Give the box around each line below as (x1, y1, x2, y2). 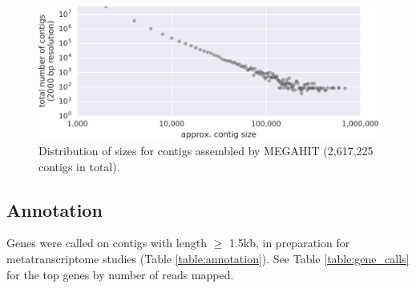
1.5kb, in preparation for (228, 234, 350, 251)
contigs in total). (38, 158, 120, 174)
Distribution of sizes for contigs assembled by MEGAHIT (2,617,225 (38, 142, 374, 159)
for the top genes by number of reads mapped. (6, 266, 234, 282)
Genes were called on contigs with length (6, 234, 207, 251)
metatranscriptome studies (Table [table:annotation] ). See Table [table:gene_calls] (6, 250, 410, 267)
